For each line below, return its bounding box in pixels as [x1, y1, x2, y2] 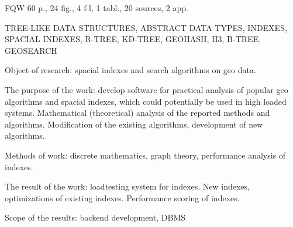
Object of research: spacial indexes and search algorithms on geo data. [5, 64, 256, 76]
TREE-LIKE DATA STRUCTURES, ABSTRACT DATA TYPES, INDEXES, [5, 21, 287, 33]
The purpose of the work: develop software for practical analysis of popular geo [5, 83, 288, 95]
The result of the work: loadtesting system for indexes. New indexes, [5, 180, 250, 192]
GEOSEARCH [5, 44, 57, 56]
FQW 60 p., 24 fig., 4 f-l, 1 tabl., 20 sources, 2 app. [5, 2, 188, 13]
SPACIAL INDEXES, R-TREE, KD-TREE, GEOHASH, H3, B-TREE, [5, 33, 261, 45]
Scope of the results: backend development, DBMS [5, 211, 185, 223]
